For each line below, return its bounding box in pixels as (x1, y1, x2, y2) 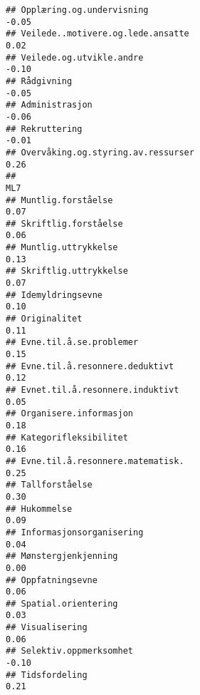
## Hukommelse (6, 503, 73, 514)
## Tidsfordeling (6, 669, 88, 680)
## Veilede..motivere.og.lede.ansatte (6, 29, 189, 39)
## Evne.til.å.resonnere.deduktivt (6, 361, 174, 371)
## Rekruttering (6, 123, 83, 134)
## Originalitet (6, 314, 83, 324)
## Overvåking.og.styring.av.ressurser (6, 147, 194, 158)
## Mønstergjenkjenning (6, 551, 118, 562)
